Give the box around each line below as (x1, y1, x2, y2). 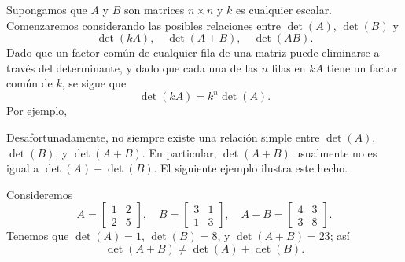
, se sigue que (61, 75, 127, 91)
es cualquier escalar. (236, 2, 333, 17)
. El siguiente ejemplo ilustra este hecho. (153, 160, 348, 176)
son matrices (123, 2, 185, 17)
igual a (6, 160, 39, 176)
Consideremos (6, 186, 73, 202)
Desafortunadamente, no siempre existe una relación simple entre (6, 129, 320, 146)
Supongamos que (6, 2, 87, 17)
